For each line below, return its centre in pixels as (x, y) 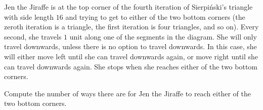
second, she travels (33, 36)
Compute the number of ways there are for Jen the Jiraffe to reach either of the (127, 93)
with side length (29, 16)
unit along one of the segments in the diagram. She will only (163, 36)
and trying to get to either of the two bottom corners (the (155, 16)
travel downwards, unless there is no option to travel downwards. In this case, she (130, 46)
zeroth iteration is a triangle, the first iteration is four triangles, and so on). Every (131, 27)
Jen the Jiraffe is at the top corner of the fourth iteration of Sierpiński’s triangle (128, 7)
